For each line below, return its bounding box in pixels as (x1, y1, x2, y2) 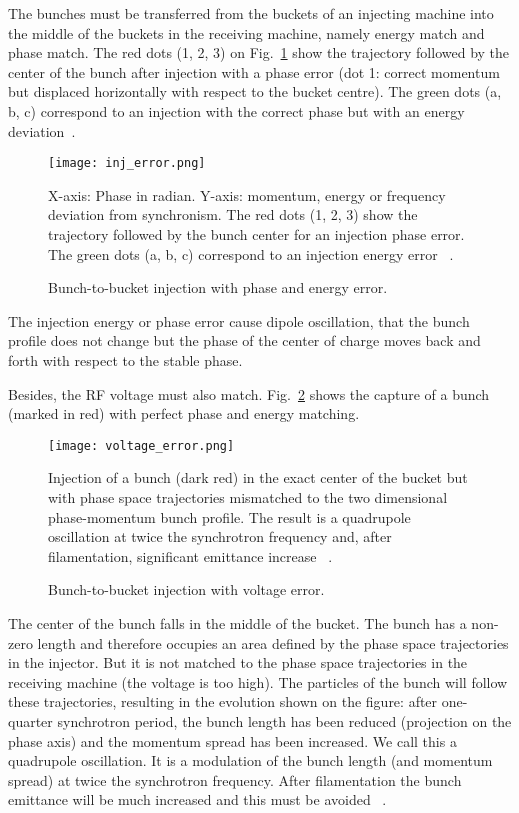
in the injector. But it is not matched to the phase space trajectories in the (8, 652, 468, 673)
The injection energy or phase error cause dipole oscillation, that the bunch (8, 310, 470, 331)
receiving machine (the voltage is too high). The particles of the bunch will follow (8, 671, 508, 692)
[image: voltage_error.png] (48, 438, 235, 453)
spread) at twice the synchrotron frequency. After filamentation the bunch (8, 769, 462, 790)
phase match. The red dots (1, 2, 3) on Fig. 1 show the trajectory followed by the (8, 42, 510, 63)
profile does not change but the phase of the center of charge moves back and (8, 330, 481, 351)
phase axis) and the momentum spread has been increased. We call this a (8, 730, 457, 751)
